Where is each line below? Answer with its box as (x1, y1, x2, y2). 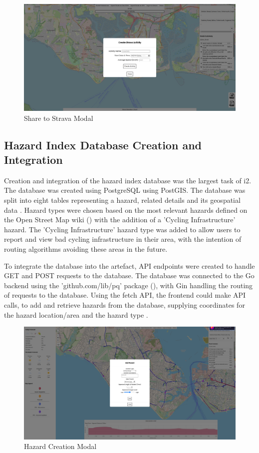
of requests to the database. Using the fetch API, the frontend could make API (4, 290, 246, 300)
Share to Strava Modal (24, 112, 93, 123)
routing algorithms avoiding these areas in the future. (4, 244, 168, 254)
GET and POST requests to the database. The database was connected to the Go (4, 270, 255, 281)
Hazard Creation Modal (24, 441, 97, 452)
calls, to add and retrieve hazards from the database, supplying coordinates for (4, 299, 245, 310)
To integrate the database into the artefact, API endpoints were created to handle (4, 260, 255, 271)
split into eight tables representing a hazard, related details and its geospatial (4, 195, 241, 205)
